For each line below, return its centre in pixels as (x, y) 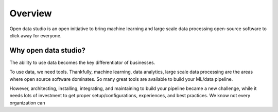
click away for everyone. (36, 35)
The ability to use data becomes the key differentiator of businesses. (82, 62)
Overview (31, 13)
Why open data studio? (48, 50)
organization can (27, 103)
